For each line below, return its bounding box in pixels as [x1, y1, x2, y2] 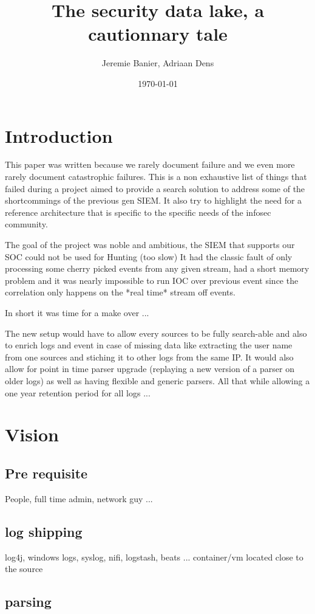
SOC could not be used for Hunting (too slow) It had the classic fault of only [5, 250, 293, 263]
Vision [5, 422, 59, 447]
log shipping [5, 522, 83, 540]
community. [5, 218, 48, 230]
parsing [5, 592, 52, 611]
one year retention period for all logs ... [5, 386, 151, 399]
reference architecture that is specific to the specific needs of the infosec [5, 205, 271, 218]
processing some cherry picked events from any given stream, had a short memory [5, 262, 310, 275]
